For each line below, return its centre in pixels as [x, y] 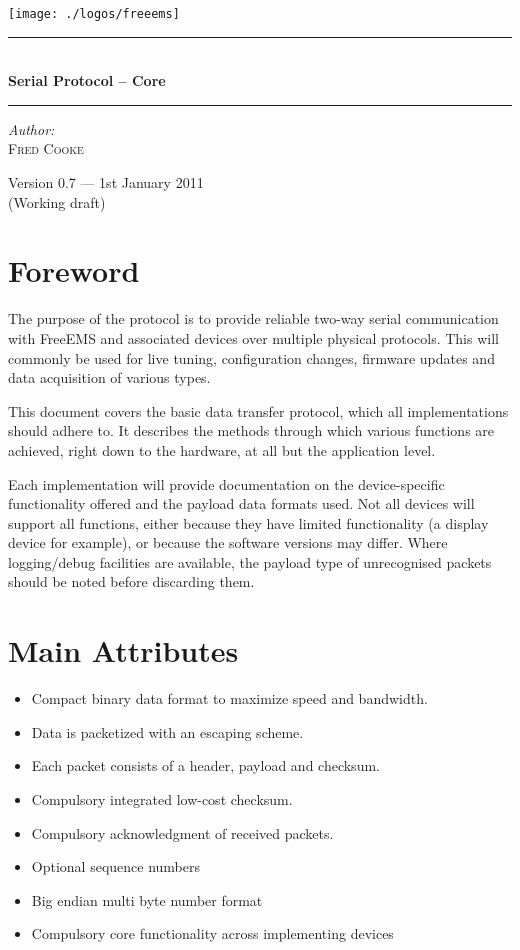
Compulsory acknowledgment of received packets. [182, 832]
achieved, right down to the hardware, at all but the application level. [222, 449]
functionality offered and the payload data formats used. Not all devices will [241, 503]
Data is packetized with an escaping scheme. [167, 731]
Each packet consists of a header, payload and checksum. [205, 765]
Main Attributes [123, 650]
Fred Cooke [46, 148]
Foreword [74, 270]
